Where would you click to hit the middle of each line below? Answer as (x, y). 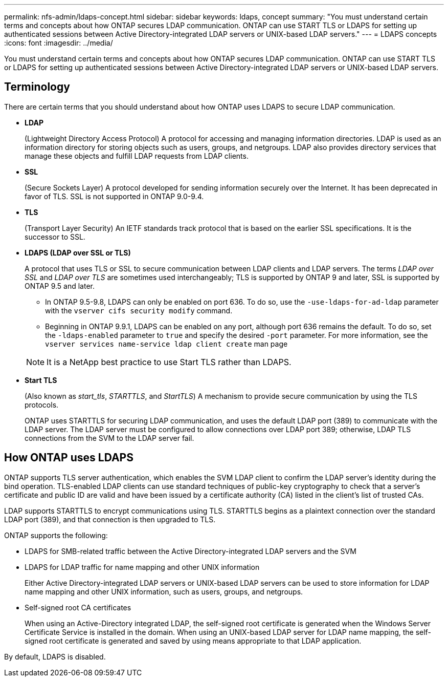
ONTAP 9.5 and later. (60, 286)
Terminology (37, 87)
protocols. (42, 405)
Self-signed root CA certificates (78, 607)
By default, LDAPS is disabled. (55, 656)
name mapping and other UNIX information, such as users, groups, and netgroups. (164, 591)
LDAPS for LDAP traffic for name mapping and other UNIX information (142, 567)
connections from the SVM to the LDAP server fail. (109, 438)
